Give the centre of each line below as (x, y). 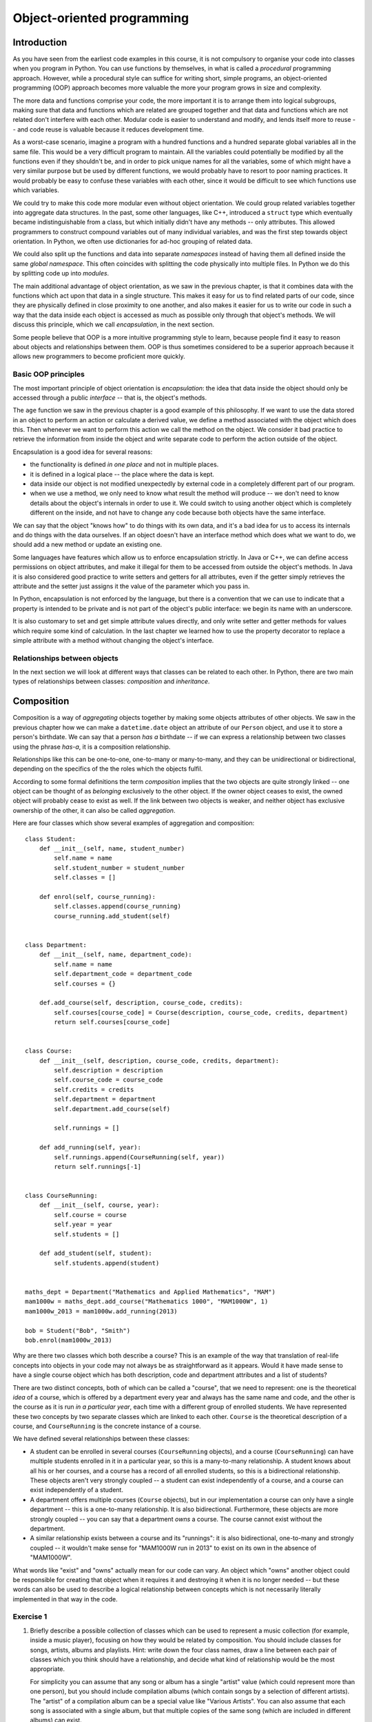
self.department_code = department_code (123, 974)
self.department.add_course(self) (112, 1109)
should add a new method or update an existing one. (87, 545)
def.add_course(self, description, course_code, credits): (141, 1003)
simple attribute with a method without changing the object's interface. (113, 640)
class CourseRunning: (61, 1196)
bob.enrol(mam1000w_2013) (69, 1340)
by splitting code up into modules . (61, 273)
